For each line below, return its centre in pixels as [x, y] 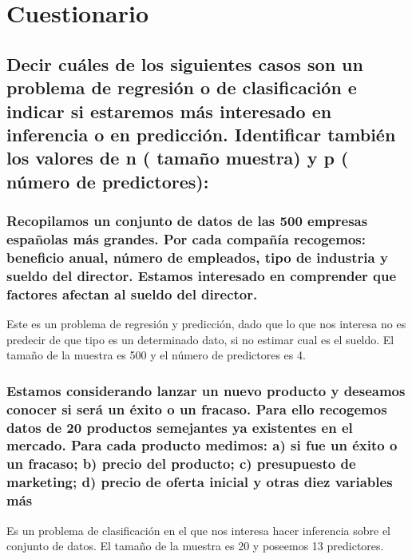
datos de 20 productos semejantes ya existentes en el [180, 427]
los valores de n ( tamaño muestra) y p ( [178, 158]
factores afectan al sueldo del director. [132, 293]
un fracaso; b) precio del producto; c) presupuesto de [181, 464]
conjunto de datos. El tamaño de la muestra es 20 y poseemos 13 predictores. [195, 546]
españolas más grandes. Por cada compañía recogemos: [186, 238]
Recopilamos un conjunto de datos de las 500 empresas [187, 221]
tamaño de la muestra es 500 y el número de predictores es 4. [156, 355]
